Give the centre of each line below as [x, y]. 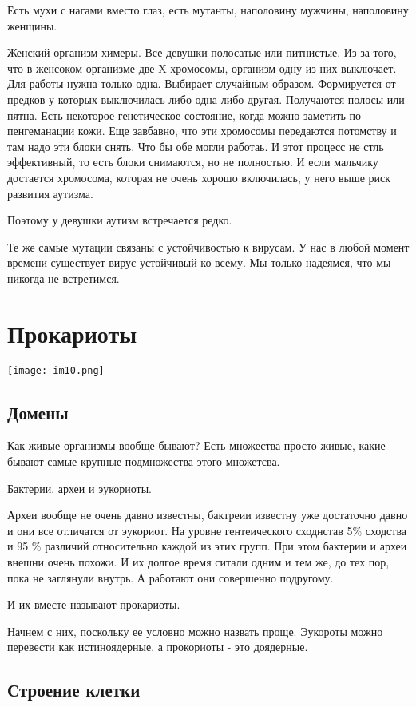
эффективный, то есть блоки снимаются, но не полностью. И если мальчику [193, 162]
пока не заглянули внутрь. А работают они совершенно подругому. [170, 577]
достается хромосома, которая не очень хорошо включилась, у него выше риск [199, 177]
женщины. [32, 25]
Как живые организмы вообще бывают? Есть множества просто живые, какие [196, 445]
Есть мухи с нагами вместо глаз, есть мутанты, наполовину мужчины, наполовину [208, 10]
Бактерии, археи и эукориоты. [79, 488]
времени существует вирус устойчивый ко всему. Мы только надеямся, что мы [199, 262]
